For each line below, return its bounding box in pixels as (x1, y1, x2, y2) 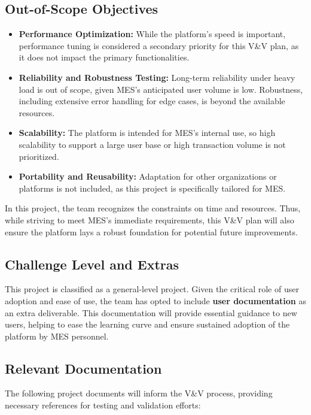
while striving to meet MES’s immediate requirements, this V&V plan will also (5, 213, 294, 226)
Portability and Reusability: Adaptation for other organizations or (19, 170, 277, 183)
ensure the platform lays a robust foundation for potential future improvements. (5, 225, 298, 238)
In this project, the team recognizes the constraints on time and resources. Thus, (5, 202, 301, 214)
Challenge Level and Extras (5, 255, 179, 273)
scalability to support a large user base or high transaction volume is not (19, 138, 286, 150)
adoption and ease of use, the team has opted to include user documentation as (5, 294, 307, 307)
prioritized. (19, 150, 59, 162)
